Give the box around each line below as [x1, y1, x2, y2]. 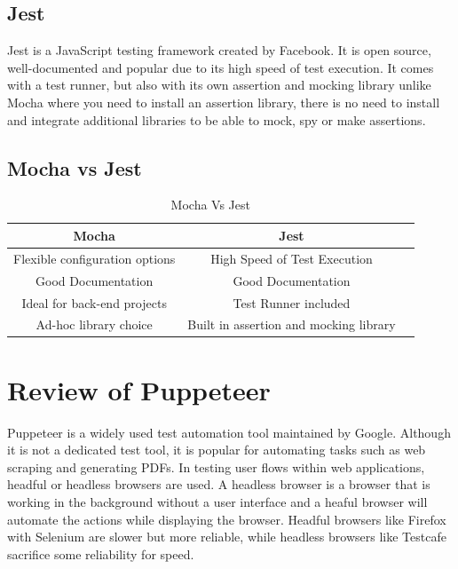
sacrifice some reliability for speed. [7, 544, 194, 563]
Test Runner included [233, 293, 351, 312]
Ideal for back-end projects [21, 293, 167, 312]
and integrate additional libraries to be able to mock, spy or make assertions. [7, 110, 426, 129]
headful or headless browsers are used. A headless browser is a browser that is [7, 475, 430, 494]
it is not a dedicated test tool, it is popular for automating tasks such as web [7, 440, 426, 459]
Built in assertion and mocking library [187, 315, 396, 334]
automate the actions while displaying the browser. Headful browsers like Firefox [7, 510, 446, 528]
